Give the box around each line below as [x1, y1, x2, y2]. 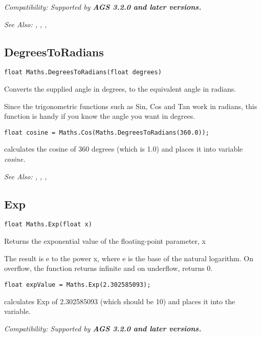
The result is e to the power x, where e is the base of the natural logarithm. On [4, 252, 253, 263]
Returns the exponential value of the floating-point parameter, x [4, 236, 206, 246]
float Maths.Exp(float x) [4, 221, 92, 228]
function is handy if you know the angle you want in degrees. [4, 111, 195, 121]
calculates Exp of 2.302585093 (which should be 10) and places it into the [4, 296, 235, 306]
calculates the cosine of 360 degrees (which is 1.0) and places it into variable [4, 143, 243, 154]
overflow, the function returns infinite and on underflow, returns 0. [4, 263, 213, 273]
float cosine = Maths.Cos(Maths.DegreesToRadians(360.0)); [4, 129, 209, 136]
